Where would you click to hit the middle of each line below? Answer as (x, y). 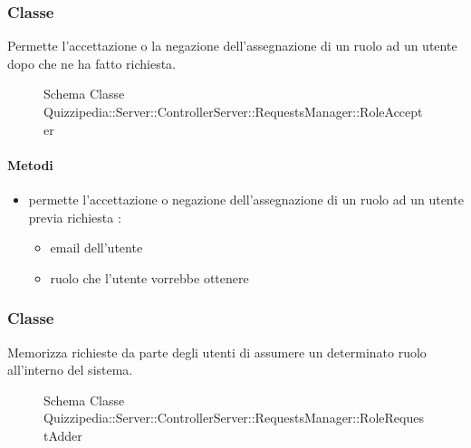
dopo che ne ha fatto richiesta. (92, 63)
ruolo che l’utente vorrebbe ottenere (149, 277)
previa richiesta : (75, 217)
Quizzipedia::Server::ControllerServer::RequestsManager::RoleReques (234, 418)
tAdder (63, 435)
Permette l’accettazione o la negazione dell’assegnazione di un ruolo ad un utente (232, 46)
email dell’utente (96, 248)
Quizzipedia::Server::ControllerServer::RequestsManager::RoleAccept (233, 111)
